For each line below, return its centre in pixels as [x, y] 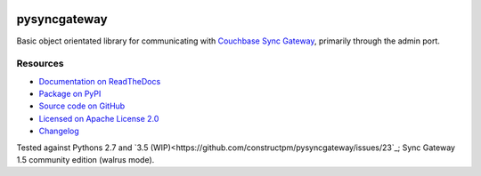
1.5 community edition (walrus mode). [86, 160]
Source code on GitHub [82, 106]
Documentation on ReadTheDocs [100, 81]
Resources [40, 64]
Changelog [59, 131]
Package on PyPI [70, 94]
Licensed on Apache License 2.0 [99, 118]
